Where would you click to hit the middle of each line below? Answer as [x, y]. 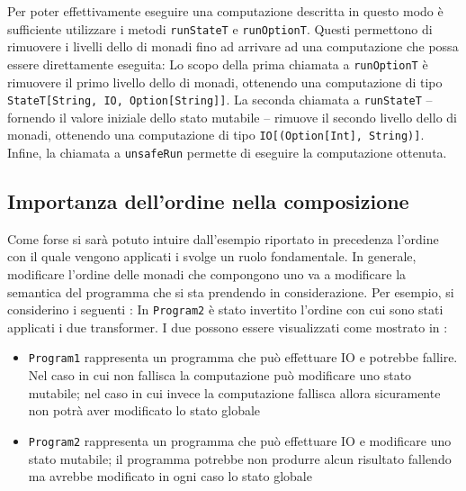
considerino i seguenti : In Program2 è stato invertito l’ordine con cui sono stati [225, 309]
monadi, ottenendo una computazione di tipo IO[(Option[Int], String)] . [216, 135]
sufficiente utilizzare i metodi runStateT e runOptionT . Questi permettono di [220, 28]
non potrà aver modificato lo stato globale [144, 410]
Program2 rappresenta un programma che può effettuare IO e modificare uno [240, 440]
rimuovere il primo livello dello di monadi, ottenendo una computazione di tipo [225, 82]
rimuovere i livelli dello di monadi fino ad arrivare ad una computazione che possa [233, 46]
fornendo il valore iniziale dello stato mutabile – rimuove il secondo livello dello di [232, 117]
